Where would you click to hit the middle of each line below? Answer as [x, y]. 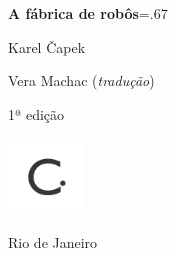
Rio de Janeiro [53, 241]
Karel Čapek [47, 46]
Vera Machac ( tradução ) [81, 80]
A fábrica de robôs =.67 [88, 13]
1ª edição [36, 113]
